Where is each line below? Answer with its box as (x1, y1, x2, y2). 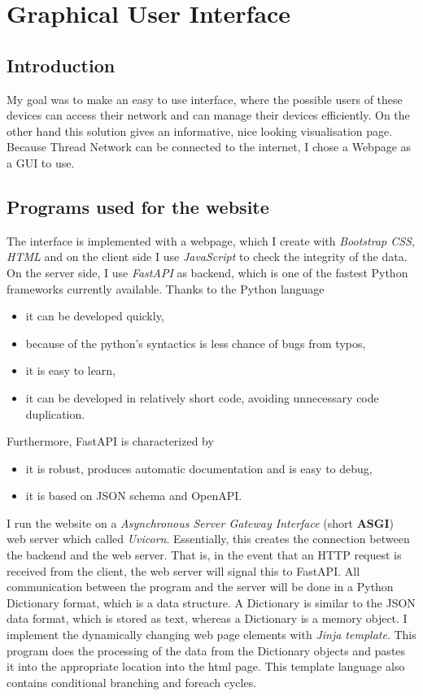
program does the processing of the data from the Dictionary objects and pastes (7, 642, 406, 659)
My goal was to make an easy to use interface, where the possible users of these (7, 90, 403, 107)
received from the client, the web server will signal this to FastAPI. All (7, 562, 360, 579)
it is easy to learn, (25, 362, 116, 379)
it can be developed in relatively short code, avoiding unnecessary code (25, 389, 379, 406)
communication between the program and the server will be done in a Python (7, 578, 394, 595)
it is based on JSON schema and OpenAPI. (25, 487, 242, 504)
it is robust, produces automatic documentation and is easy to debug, (25, 459, 373, 476)
